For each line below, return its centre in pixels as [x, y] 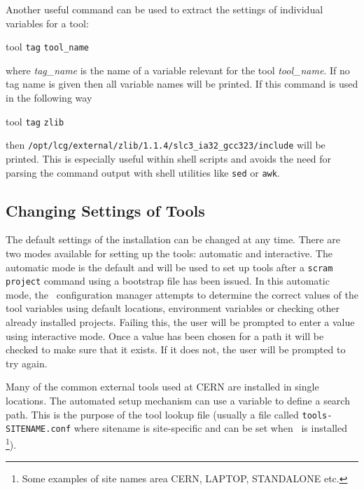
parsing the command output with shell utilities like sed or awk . [143, 172]
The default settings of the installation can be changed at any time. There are [173, 239]
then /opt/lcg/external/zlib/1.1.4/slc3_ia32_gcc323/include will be [166, 145]
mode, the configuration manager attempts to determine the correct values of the [182, 294]
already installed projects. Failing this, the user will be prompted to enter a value [180, 322]
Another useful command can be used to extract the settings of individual [164, 9]
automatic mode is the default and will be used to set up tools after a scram [169, 267]
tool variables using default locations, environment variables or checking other [173, 308]
